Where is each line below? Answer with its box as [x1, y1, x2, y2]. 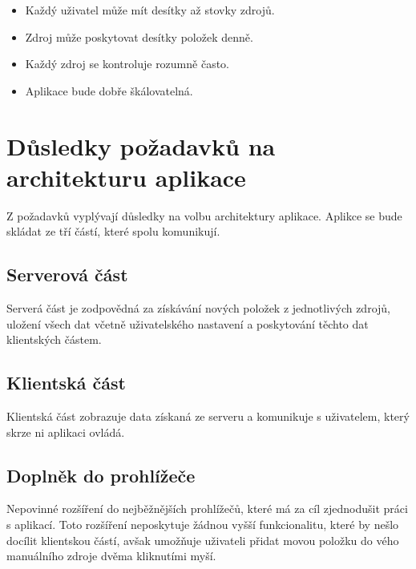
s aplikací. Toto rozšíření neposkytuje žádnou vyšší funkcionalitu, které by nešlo [6, 516, 399, 533]
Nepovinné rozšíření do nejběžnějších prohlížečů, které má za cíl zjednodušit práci [6, 500, 408, 517]
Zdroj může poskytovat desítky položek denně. [25, 28, 253, 45]
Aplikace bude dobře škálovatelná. [25, 82, 193, 99]
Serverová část [6, 262, 128, 287]
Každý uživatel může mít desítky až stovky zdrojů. [25, 2, 275, 18]
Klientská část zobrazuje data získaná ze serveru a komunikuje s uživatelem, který [6, 408, 410, 425]
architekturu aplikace [6, 160, 246, 193]
